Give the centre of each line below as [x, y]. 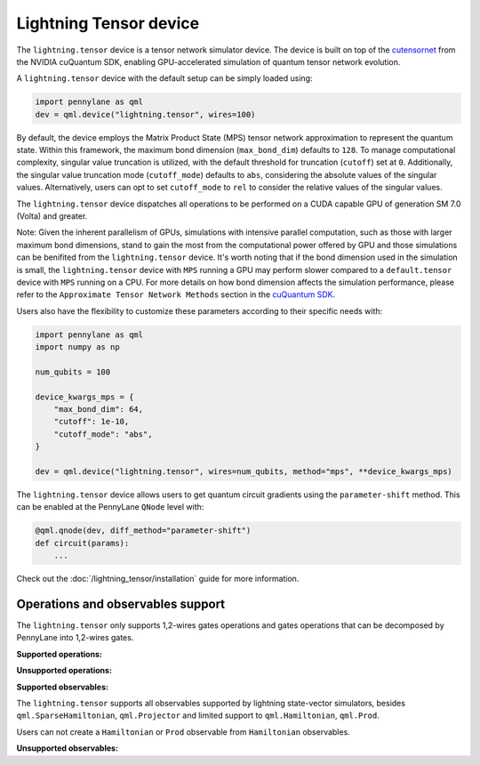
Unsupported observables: [68, 748]
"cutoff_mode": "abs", [103, 434]
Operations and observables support [121, 604]
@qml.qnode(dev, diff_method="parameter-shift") [143, 531]
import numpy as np [77, 347]
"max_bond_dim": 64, [99, 410]
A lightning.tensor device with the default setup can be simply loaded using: [164, 78]
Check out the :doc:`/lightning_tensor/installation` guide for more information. [158, 579]
